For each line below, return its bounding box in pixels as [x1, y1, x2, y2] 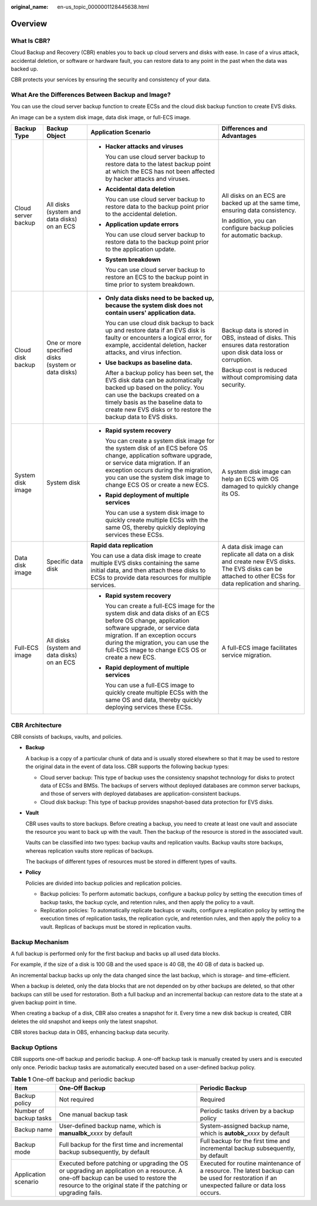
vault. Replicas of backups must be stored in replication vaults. [40, 923, 192, 930]
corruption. [221, 356, 252, 364]
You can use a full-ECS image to [105, 681, 195, 689]
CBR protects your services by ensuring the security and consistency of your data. [11, 76, 211, 83]
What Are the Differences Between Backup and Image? [11, 91, 171, 99]
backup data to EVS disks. [105, 413, 178, 421]
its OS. [221, 490, 240, 498]
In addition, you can [221, 217, 276, 225]
